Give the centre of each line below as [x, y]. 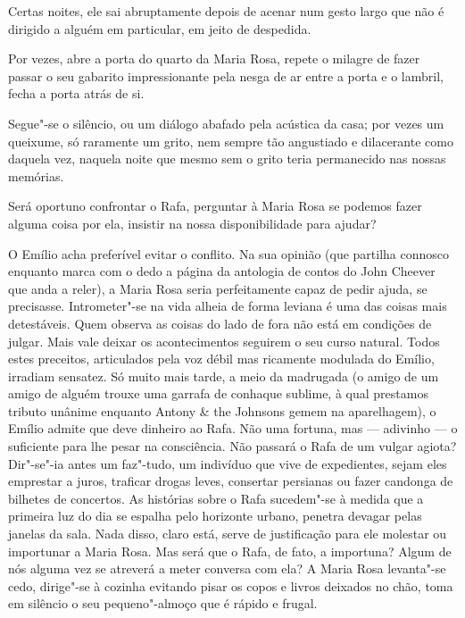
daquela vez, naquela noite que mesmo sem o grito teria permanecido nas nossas [227, 159]
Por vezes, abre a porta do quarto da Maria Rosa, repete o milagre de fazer [214, 58]
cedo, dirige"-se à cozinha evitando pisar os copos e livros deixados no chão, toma [231, 585]
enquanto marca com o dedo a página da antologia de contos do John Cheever [222, 271]
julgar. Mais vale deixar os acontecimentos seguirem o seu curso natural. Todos [224, 341]
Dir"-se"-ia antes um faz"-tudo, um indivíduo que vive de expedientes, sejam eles [228, 463]
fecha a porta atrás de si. [76, 93]
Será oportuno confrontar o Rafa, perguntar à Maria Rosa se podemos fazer [215, 206]
